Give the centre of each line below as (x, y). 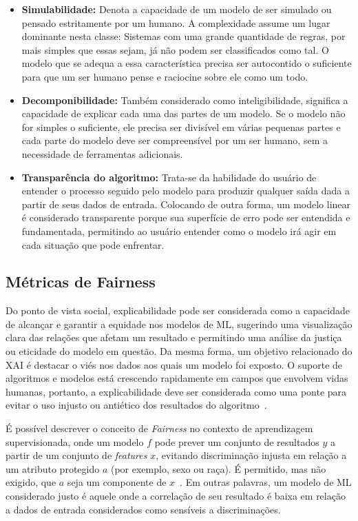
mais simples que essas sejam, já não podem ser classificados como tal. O (175, 49)
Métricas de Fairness (81, 282)
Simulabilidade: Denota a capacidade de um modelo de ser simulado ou (177, 9)
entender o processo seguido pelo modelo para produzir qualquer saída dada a (186, 191)
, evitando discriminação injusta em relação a (251, 455)
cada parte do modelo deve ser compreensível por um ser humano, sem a (175, 140)
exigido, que (31, 482)
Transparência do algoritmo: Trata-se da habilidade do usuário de (169, 177)
